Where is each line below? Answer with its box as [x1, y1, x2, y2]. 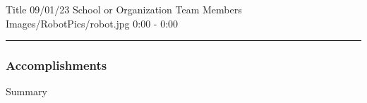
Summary [6, 84, 47, 99]
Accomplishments [6, 56, 107, 74]
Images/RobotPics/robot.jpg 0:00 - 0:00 [6, 16, 179, 30]
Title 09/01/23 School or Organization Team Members [6, 2, 242, 16]
